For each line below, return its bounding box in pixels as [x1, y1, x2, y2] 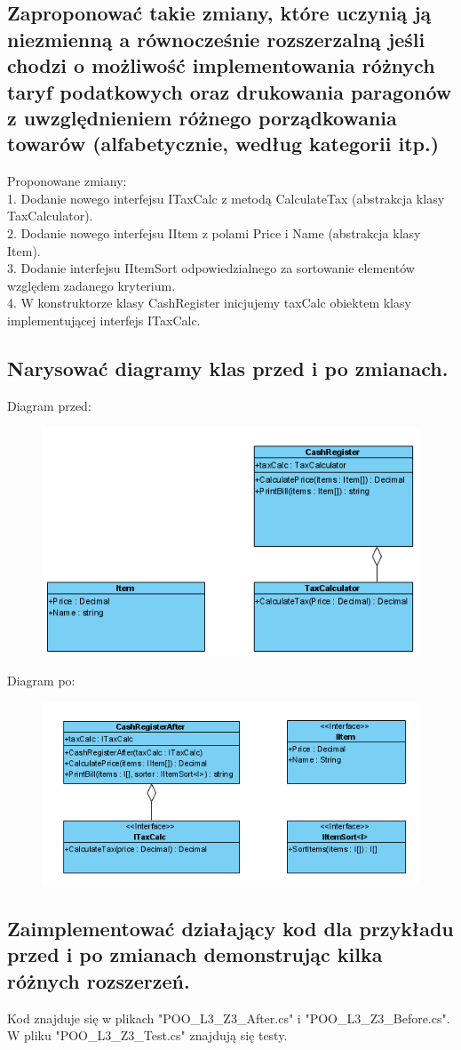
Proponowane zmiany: [7, 172, 127, 190]
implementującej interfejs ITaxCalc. [7, 310, 201, 329]
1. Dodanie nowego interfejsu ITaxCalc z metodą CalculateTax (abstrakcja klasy [7, 188, 445, 207]
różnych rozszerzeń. [7, 966, 190, 994]
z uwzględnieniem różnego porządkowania [7, 103, 397, 131]
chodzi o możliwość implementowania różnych [7, 52, 435, 79]
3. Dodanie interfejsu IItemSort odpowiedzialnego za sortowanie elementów [7, 259, 415, 277]
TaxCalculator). [7, 206, 93, 225]
